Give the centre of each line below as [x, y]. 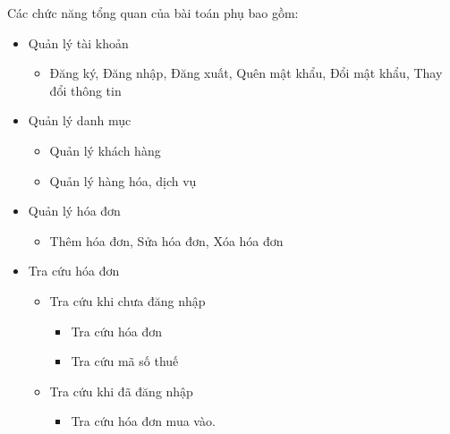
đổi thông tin [85, 90]
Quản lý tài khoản [78, 43]
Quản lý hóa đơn [74, 211]
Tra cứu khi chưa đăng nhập [127, 300]
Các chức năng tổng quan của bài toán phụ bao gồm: [153, 13]
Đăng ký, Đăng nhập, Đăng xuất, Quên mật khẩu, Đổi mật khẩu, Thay [246, 73]
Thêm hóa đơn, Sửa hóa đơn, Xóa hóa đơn [166, 240]
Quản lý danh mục [80, 120]
